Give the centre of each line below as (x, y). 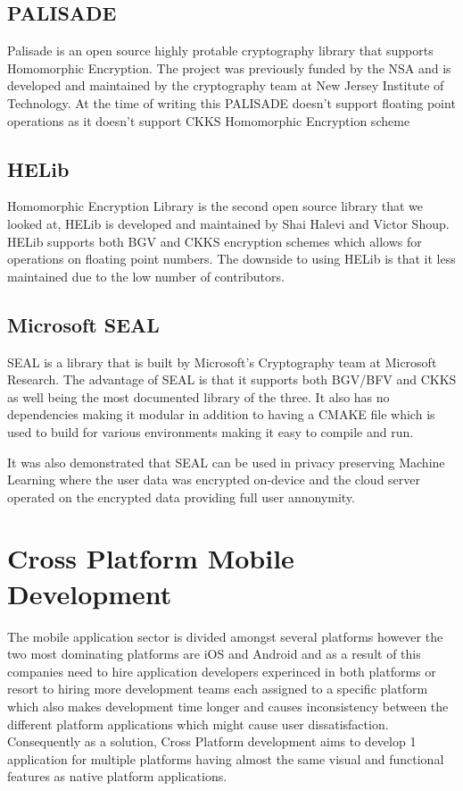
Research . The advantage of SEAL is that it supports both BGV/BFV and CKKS (232, 379)
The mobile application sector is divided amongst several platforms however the (225, 636)
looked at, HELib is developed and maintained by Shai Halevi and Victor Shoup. (228, 223)
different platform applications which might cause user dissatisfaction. (198, 724)
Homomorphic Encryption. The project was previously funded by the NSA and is (229, 67)
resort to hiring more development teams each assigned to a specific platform (218, 689)
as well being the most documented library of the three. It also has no (198, 396)
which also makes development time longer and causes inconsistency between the (228, 706)
